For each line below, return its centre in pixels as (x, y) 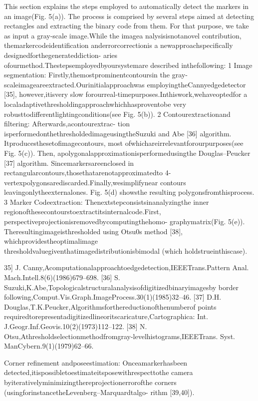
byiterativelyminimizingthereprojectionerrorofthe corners (90, 382)
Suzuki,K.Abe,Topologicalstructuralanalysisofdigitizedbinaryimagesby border (122, 287)
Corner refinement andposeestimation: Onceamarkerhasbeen (96, 362)
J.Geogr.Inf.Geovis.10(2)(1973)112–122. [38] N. (76, 326)
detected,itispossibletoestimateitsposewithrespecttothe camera (99, 372)
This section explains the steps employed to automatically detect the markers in (127, 6)
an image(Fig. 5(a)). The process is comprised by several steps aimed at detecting (129, 16)
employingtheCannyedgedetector (196, 84)
